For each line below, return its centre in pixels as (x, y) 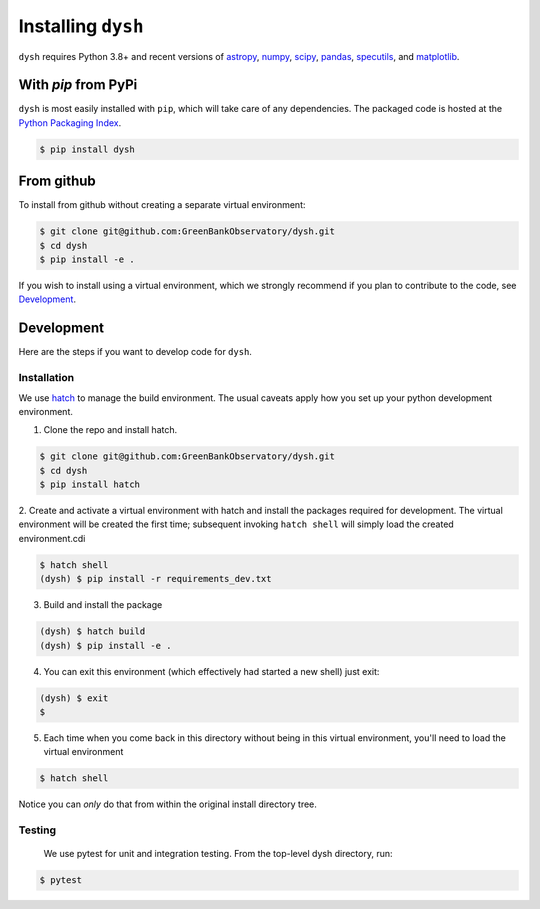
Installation (46, 378)
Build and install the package (103, 605)
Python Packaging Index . (70, 122)
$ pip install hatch (89, 484)
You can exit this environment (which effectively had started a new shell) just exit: (211, 671)
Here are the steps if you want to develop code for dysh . (135, 352)
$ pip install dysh (87, 149)
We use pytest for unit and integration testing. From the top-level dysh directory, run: (218, 854)
